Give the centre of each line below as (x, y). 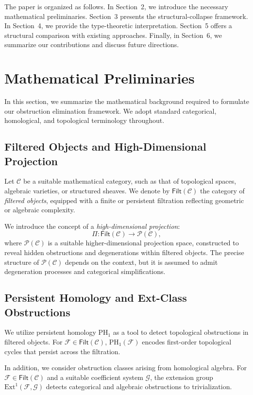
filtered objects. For (34, 342)
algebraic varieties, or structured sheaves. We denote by (87, 191)
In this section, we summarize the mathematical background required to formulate (127, 101)
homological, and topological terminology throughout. (84, 120)
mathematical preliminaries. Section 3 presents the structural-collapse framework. (126, 16)
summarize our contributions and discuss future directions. (92, 44)
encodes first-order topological (187, 342)
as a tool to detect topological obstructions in (181, 332)
